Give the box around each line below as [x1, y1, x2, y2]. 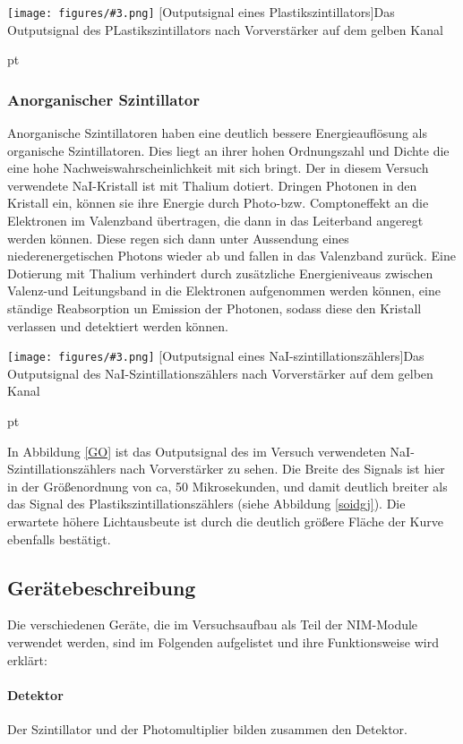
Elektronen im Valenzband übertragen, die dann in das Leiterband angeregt [7, 211, 424, 230]
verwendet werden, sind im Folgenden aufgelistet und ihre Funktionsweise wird [7, 632, 439, 651]
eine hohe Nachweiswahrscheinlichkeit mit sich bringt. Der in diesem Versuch [7, 158, 429, 177]
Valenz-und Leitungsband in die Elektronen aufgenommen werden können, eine [7, 281, 441, 300]
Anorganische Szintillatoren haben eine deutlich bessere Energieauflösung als [7, 124, 427, 142]
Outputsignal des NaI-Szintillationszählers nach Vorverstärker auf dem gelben [7, 363, 433, 382]
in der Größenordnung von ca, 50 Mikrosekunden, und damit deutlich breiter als [7, 476, 448, 495]
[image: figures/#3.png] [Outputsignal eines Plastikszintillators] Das [7, 3, 395, 21]
